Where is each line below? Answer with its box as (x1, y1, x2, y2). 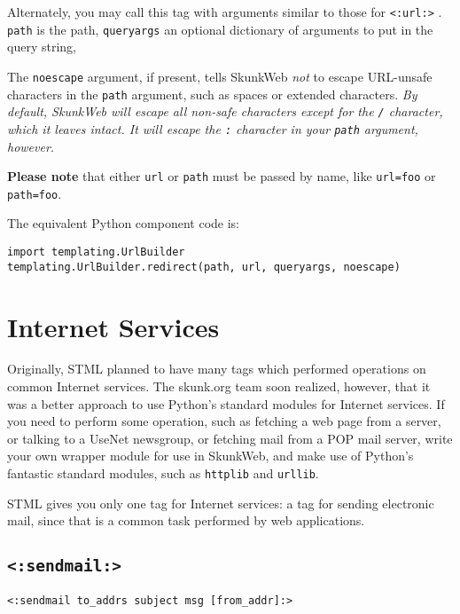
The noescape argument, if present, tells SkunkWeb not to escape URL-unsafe (7, 67, 433, 85)
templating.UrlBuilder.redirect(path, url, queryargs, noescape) (7, 260, 401, 273)
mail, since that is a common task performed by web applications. (7, 511, 365, 530)
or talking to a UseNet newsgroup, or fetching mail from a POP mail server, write (7, 429, 453, 447)
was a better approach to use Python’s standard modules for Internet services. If (7, 394, 445, 413)
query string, (7, 37, 76, 56)
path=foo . (7, 184, 62, 202)
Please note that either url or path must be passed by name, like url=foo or (7, 167, 436, 185)
